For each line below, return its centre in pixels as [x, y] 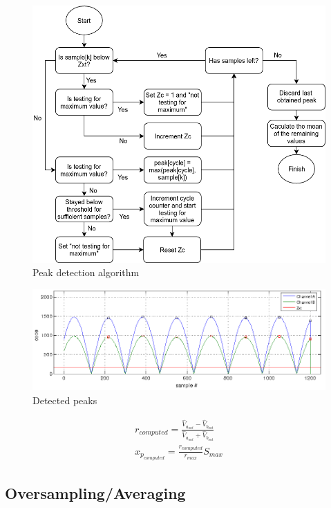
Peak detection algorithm [86, 272]
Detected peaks [65, 400]
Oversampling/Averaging [95, 493]
